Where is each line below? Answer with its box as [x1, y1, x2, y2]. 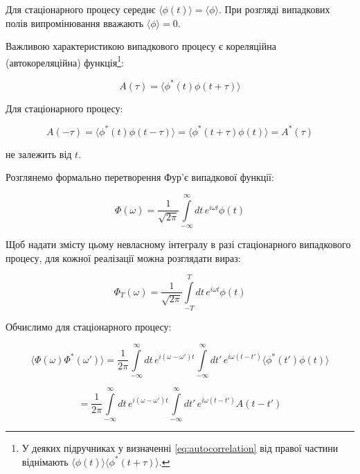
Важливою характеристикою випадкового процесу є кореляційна [6, 39, 276, 53]
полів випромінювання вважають [6, 15, 144, 30]
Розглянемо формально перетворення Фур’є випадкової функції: [6, 170, 274, 184]
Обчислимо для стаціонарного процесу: [6, 319, 172, 334]
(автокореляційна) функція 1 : [6, 53, 124, 69]
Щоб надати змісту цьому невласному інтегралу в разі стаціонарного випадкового [6, 237, 351, 251]
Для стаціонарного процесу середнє [6, 2, 156, 16]
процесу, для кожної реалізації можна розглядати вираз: [6, 250, 241, 265]
